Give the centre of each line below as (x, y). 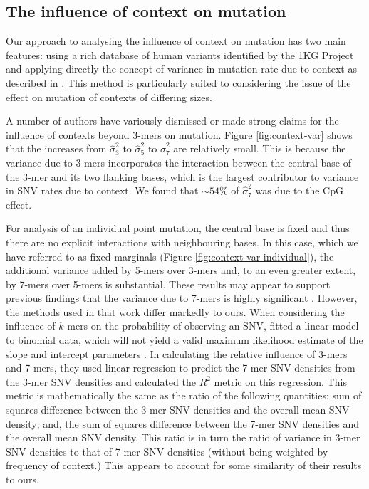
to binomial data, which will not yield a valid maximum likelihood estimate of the (184, 340)
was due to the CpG (299, 190)
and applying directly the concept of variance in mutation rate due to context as (181, 69)
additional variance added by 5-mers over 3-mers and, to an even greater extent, (181, 270)
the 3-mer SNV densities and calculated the (101, 381)
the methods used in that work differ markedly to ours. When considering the (175, 311)
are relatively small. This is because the (260, 148)
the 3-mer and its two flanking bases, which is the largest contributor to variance (182, 176)
